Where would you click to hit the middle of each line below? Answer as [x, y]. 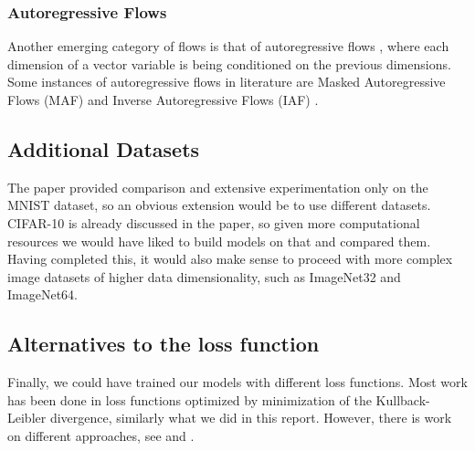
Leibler [27, 418]
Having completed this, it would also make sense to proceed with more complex [230, 259]
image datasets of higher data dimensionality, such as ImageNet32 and [204, 276]
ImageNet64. [42, 294]
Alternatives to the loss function [164, 344]
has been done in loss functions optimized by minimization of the [190, 399]
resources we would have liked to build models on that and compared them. [219, 241]
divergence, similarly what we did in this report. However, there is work [251, 418]
